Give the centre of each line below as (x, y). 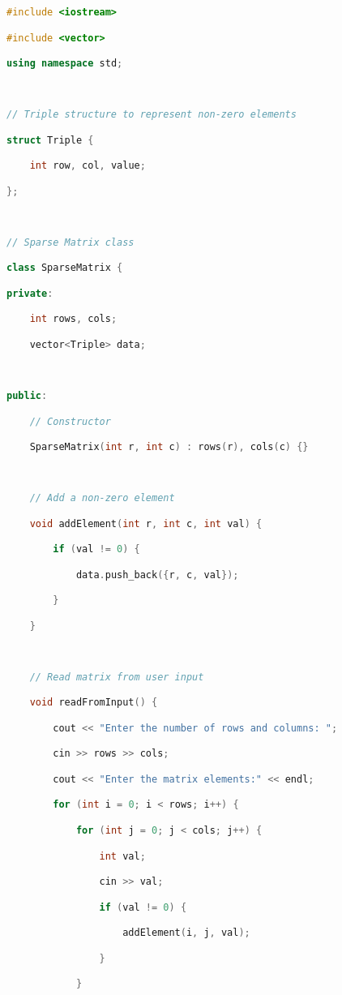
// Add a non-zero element (102, 498)
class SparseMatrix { (65, 268)
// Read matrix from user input (117, 677)
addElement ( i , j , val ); (186, 933)
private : (30, 293)
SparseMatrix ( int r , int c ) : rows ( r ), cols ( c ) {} (169, 447)
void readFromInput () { (94, 703)
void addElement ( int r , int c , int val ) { (146, 523)
